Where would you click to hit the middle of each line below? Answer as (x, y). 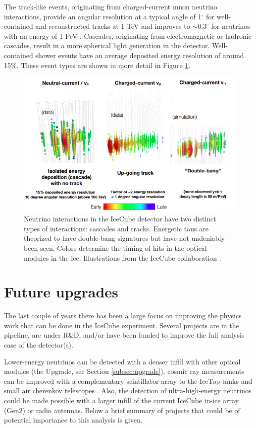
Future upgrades (61, 292)
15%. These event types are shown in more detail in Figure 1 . (97, 65)
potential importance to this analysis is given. (73, 420)
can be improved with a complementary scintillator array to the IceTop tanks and (128, 381)
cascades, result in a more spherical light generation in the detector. (107, 45)
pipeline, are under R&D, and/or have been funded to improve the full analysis (124, 335)
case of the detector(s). (39, 345)
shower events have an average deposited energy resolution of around (140, 55)
